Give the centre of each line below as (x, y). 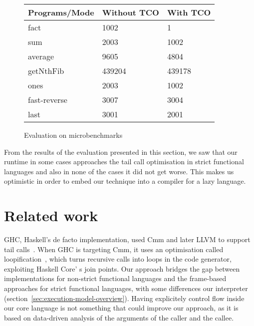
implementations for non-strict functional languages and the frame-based (115, 278)
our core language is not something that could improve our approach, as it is (121, 308)
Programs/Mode (61, 12)
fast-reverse (48, 100)
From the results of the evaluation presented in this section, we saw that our (121, 152)
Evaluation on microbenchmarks (73, 135)
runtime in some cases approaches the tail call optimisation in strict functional (124, 162)
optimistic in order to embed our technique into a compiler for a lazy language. (125, 181)
